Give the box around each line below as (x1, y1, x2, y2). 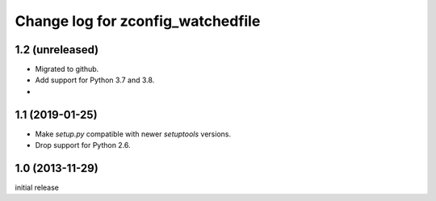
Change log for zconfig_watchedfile (15, 12, 261, 30)
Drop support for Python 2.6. (35, 140, 131, 150)
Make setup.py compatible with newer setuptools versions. (35, 129, 232, 139)
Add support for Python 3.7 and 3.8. (35, 75, 155, 85)
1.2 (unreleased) (15, 43, 99, 57)
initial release (15, 182, 60, 193)
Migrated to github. (35, 65, 99, 74)
